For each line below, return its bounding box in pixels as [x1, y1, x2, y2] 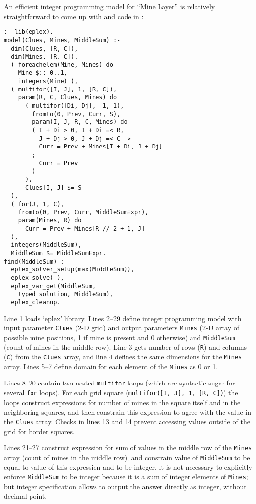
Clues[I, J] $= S [25, 184, 82, 191]
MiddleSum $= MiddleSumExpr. [11, 249, 106, 257]
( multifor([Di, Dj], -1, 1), [25, 102, 124, 110]
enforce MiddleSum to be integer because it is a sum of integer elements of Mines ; [4, 472, 248, 482]
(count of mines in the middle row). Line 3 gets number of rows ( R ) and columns [4, 342, 247, 352]
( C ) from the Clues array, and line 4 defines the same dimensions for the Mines [4, 352, 242, 362]
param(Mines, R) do [18, 217, 82, 224]
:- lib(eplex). [4, 29, 54, 36]
